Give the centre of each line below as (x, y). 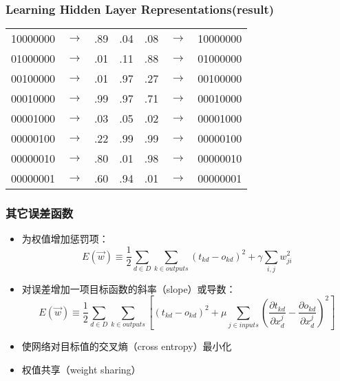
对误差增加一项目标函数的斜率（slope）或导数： (129, 288)
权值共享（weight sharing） (81, 370)
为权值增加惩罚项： (65, 239)
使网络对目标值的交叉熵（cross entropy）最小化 (127, 346)
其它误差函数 (40, 213)
